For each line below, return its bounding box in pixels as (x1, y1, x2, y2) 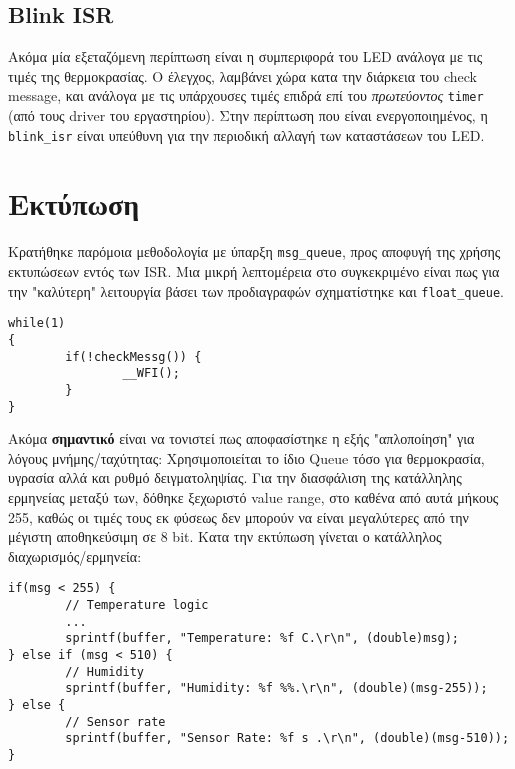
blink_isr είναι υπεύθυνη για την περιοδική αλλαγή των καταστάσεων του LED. (8, 124, 485, 145)
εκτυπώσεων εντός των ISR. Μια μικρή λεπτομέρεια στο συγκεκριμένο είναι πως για (8, 261, 500, 282)
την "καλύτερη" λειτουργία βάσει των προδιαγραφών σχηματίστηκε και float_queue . (8, 280, 504, 301)
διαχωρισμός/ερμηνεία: (8, 545, 142, 566)
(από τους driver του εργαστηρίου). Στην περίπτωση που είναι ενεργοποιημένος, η (8, 105, 488, 126)
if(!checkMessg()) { (65, 349, 202, 364)
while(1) (8, 316, 66, 331)
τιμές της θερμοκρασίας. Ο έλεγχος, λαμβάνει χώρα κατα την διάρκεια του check (8, 65, 477, 86)
